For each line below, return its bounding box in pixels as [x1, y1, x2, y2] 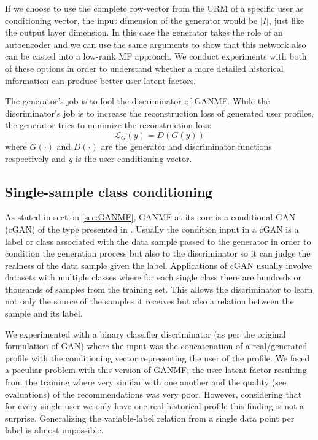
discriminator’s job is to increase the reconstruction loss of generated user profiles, [5, 106, 314, 119]
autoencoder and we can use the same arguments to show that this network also [5, 37, 306, 50]
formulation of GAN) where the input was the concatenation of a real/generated [5, 339, 308, 352]
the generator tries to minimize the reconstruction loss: [5, 118, 212, 131]
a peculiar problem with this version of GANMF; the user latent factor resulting [5, 363, 307, 376]
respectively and [5, 152, 66, 164]
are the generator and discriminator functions [101, 139, 272, 152]
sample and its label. [5, 307, 83, 320]
